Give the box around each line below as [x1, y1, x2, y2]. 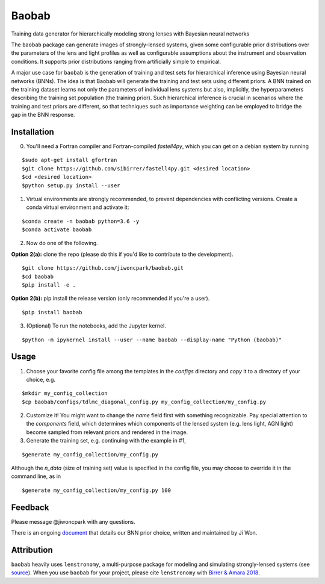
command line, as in [11, 473, 61, 480]
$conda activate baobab [22, 226, 92, 233]
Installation [11, 126, 54, 137]
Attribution [11, 545, 54, 555]
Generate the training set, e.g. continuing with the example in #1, [26, 437, 186, 444]
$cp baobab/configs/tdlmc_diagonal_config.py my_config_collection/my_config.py [22, 398, 267, 405]
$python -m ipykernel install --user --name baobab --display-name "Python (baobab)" [22, 336, 282, 343]
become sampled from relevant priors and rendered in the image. [26, 428, 188, 436]
